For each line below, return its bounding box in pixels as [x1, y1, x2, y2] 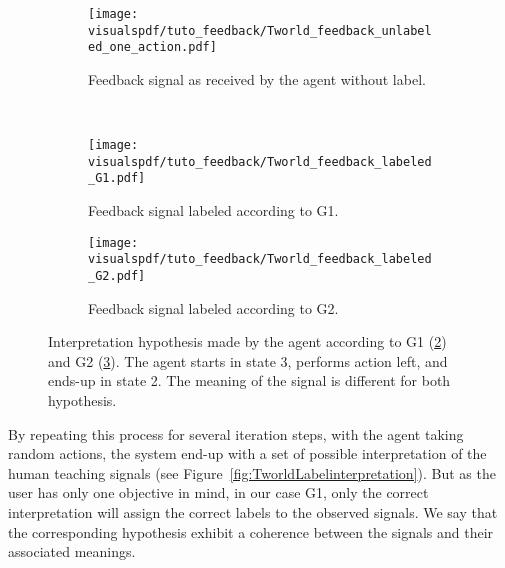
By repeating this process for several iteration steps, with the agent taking [8, 423, 464, 444]
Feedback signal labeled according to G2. [88, 297, 339, 318]
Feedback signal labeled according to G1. [88, 200, 339, 221]
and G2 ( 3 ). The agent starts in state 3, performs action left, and [48, 350, 448, 371]
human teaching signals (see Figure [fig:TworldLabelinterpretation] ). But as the [8, 462, 496, 483]
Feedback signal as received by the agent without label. [88, 68, 426, 89]
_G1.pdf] [88, 171, 146, 186]
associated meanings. [8, 541, 136, 562]
